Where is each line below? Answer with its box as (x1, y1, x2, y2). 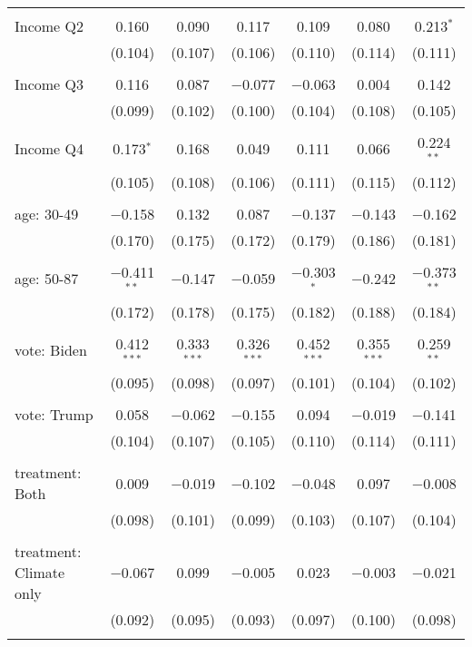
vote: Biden (15, 338, 87, 360)
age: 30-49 (15, 202, 79, 224)
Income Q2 (15, 15, 84, 36)
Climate (15, 562, 65, 583)
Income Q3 (15, 74, 84, 94)
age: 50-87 (15, 268, 79, 289)
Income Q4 (15, 138, 84, 160)
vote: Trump (15, 404, 93, 426)
